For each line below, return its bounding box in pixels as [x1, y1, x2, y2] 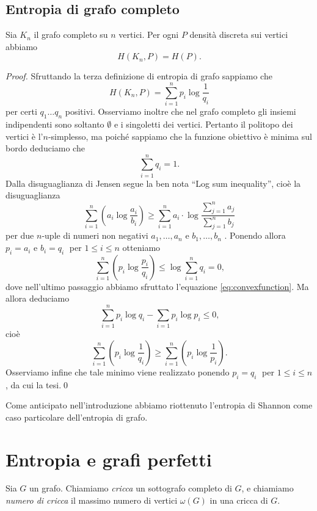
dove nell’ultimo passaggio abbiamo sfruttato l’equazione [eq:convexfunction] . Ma [5, 280, 309, 292]
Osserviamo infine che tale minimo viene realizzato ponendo [5, 365, 230, 378]
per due [5, 229, 34, 242]
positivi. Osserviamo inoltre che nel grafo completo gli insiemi [65, 105, 296, 118]
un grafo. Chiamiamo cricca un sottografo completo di [29, 482, 232, 495]
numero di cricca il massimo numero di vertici [5, 494, 178, 507]
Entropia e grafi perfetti [5, 446, 212, 471]
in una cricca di [210, 494, 268, 507]
